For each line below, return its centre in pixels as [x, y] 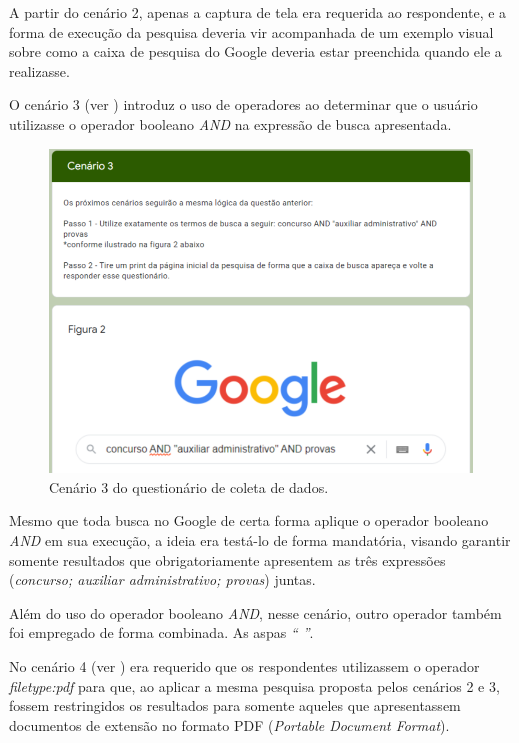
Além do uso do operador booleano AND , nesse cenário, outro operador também [255, 612]
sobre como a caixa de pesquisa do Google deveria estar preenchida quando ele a [255, 51]
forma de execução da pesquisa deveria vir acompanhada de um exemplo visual [251, 31]
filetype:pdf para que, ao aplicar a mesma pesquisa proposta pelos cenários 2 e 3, [254, 685]
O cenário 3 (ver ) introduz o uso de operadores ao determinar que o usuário [243, 104]
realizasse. [39, 70]
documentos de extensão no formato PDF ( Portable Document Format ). [229, 724]
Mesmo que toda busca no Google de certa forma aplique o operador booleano [249, 520]
